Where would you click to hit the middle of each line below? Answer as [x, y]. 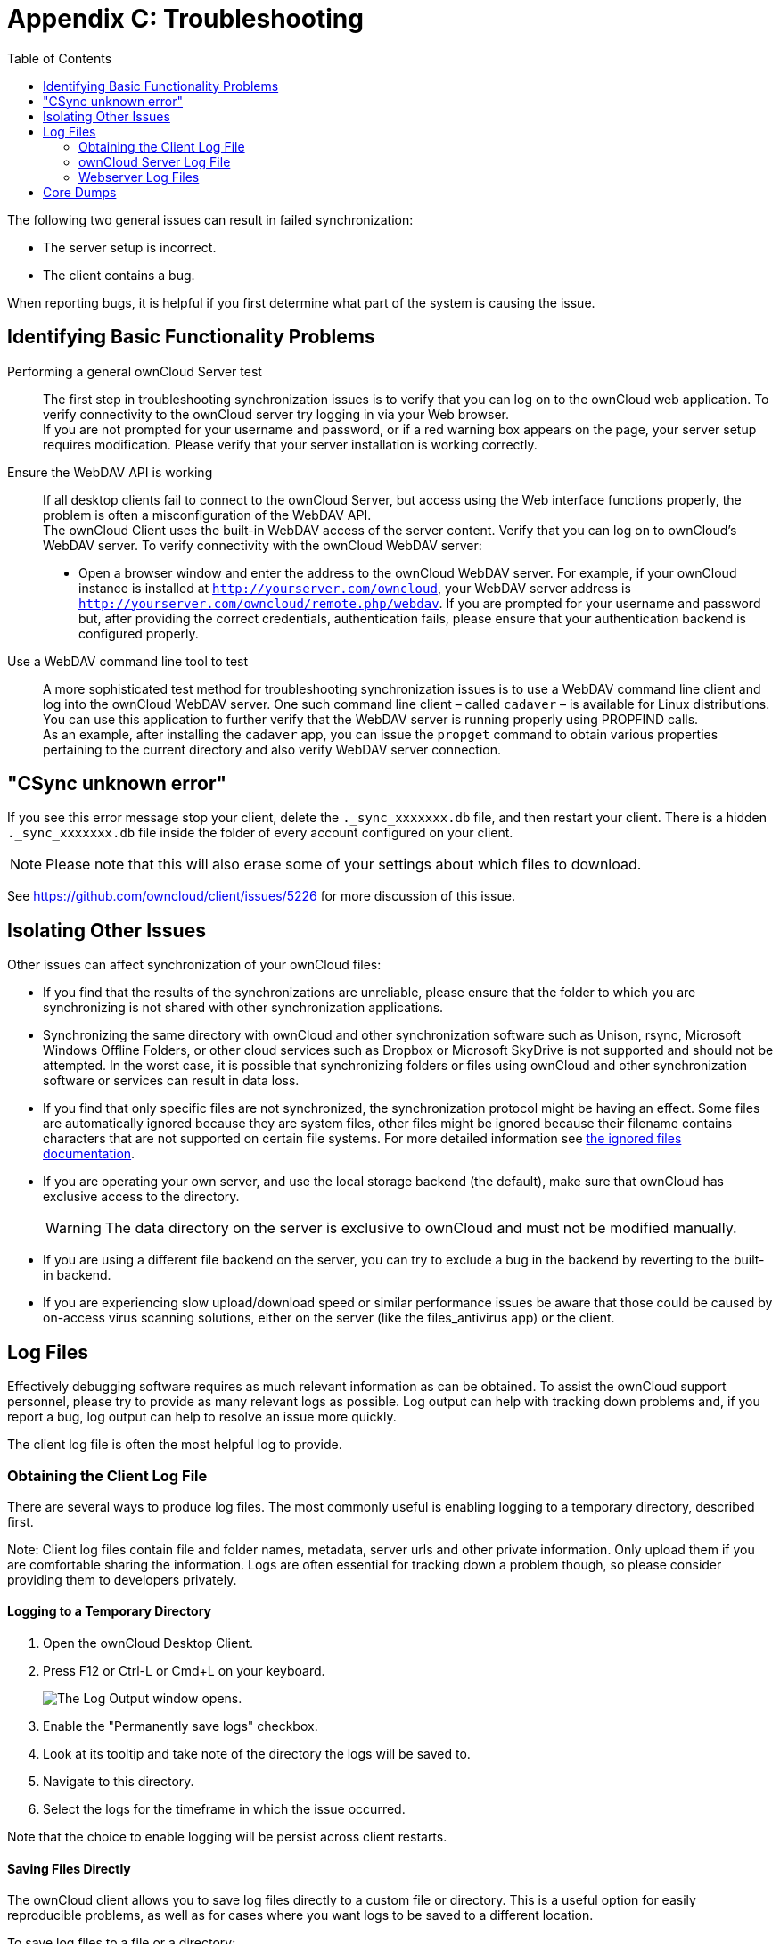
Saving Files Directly [69, 1868]
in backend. [77, 1275]
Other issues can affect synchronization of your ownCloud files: [194, 965]
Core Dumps [80, 192]
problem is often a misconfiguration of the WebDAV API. [207, 515]
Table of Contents [60, 58]
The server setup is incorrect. [130, 247]
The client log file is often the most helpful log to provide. [175, 1445]
